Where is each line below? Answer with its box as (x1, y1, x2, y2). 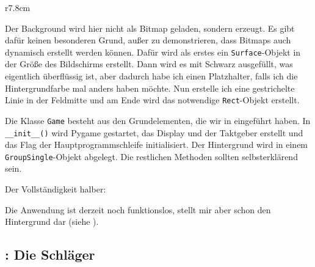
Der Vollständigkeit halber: (5, 183, 106, 196)
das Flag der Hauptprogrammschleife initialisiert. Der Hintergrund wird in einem (5, 138, 308, 151)
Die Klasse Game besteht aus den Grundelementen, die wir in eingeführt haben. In (5, 114, 311, 126)
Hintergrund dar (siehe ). (5, 215, 99, 228)
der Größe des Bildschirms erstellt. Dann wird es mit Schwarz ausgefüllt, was (5, 57, 293, 70)
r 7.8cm (5, 1, 31, 13)
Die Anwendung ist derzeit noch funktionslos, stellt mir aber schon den (5, 203, 271, 216)
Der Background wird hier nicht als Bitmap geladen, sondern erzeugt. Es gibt (5, 21, 295, 34)
